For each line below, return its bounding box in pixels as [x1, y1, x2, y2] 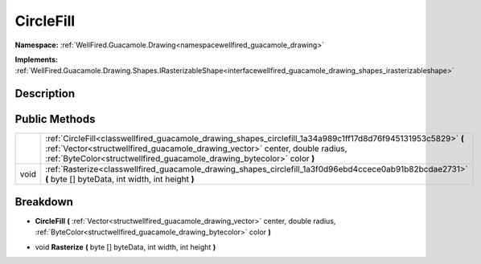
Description [14, 87, 76, 100]
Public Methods [14, 112, 96, 126]
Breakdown [14, 195, 74, 209]
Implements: [14, 55, 59, 64]
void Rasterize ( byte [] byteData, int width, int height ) [35, 242, 216, 252]
